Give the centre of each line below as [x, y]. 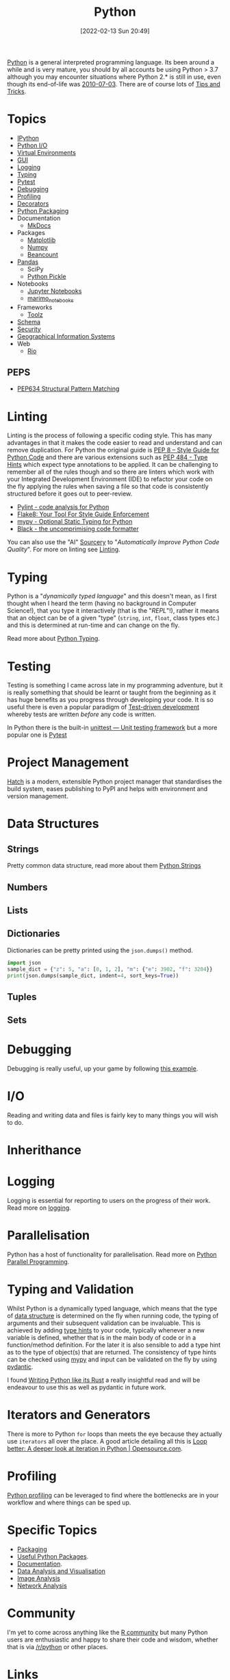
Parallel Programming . [38, 1262]
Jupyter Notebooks [54, 291]
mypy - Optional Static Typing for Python [75, 522]
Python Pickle [47, 276]
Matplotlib [41, 240]
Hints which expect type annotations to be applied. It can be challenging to [113, 465]
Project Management [68, 763]
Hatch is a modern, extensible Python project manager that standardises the [115, 781]
